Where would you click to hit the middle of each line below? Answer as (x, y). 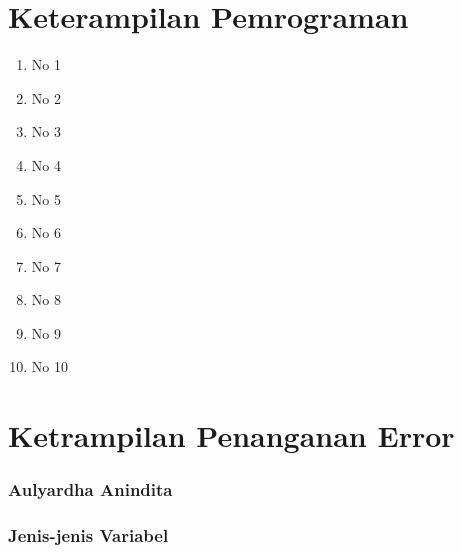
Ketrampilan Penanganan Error (231, 435)
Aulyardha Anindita (90, 489)
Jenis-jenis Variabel (88, 535)
